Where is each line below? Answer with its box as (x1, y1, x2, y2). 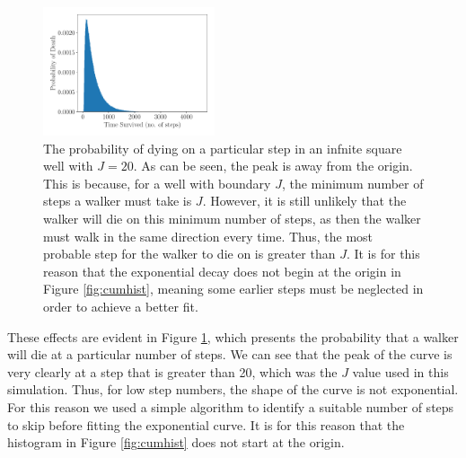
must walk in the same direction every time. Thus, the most (43, 226, 374, 245)
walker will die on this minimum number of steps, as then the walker (43, 209, 421, 228)
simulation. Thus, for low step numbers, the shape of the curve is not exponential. (7, 380, 459, 399)
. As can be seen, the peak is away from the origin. (133, 156, 413, 175)
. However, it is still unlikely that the (202, 191, 407, 210)
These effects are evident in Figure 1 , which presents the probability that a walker (7, 327, 459, 346)
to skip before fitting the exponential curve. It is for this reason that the (7, 415, 405, 434)
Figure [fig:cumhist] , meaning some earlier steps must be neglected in (43, 279, 424, 298)
